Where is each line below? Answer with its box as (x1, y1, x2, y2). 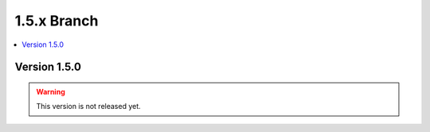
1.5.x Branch (14, 12, 99, 29)
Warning (36, 87, 65, 96)
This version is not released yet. (36, 102, 141, 111)
